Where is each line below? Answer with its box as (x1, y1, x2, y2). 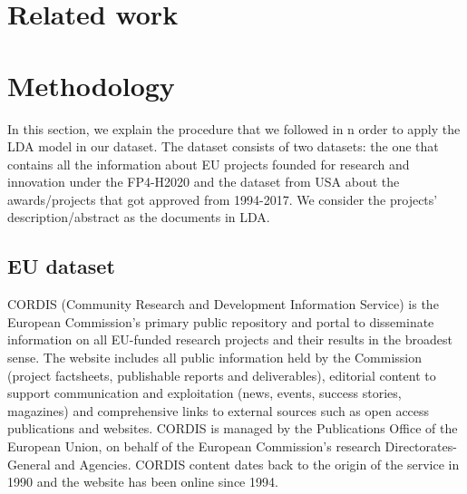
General (7, 454, 51, 473)
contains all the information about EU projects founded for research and (7, 154, 410, 173)
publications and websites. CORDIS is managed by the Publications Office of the (7, 419, 458, 438)
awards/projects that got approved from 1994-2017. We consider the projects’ (7, 189, 438, 208)
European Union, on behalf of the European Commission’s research (7, 437, 381, 456)
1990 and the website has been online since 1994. (7, 472, 278, 491)
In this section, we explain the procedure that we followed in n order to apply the (7, 119, 461, 138)
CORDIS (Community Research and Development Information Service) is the (7, 295, 439, 314)
